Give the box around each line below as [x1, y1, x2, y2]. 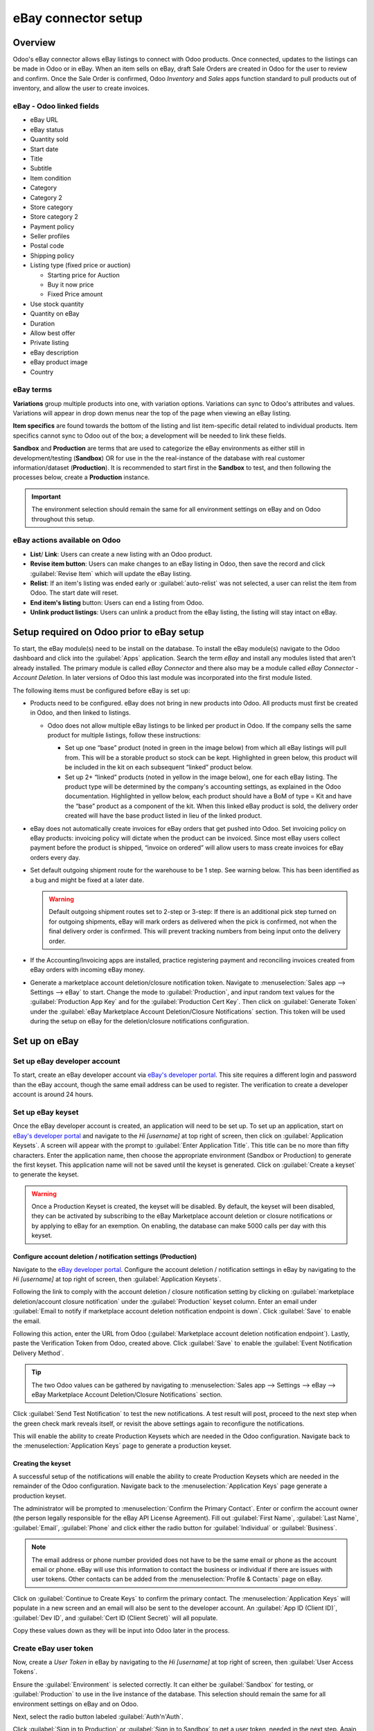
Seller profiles [30, 232, 70, 240]
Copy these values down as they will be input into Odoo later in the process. [12, 1626, 230, 1634]
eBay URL [30, 116, 59, 124]
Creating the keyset [12, 1460, 71, 1468]
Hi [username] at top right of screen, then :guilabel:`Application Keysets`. [12, 1275, 222, 1284]
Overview [12, 37, 56, 48]
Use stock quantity [30, 300, 84, 308]
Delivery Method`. [12, 1349, 64, 1357]
